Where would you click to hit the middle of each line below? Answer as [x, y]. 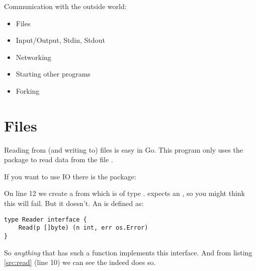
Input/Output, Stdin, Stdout [60, 40]
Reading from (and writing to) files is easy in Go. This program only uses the [123, 149]
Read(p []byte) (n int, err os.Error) [83, 228]
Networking [33, 57]
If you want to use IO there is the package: [70, 176]
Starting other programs [53, 74]
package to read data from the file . [59, 159]
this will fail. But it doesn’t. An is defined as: [74, 203]
